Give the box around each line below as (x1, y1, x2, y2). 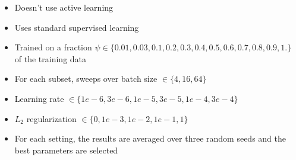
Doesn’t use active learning (14, 1, 114, 13)
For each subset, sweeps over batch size (14, 72, 158, 85)
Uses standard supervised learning (14, 21, 139, 33)
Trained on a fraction (14, 41, 92, 53)
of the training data (14, 52, 87, 65)
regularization (26, 112, 77, 124)
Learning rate (14, 92, 64, 104)
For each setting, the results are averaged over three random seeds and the (14, 132, 286, 145)
